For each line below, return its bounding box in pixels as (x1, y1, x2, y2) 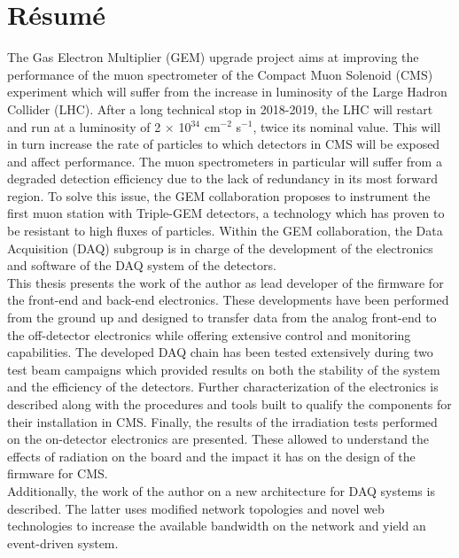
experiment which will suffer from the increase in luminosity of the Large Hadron (7, 82, 447, 101)
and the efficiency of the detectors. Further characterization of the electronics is (7, 377, 439, 396)
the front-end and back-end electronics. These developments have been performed (7, 291, 449, 309)
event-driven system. (7, 533, 119, 552)
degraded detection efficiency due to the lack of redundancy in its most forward (7, 169, 439, 188)
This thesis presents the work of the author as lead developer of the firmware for (7, 273, 444, 291)
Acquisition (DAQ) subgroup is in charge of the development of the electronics (7, 238, 433, 257)
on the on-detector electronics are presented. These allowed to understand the (7, 430, 430, 448)
